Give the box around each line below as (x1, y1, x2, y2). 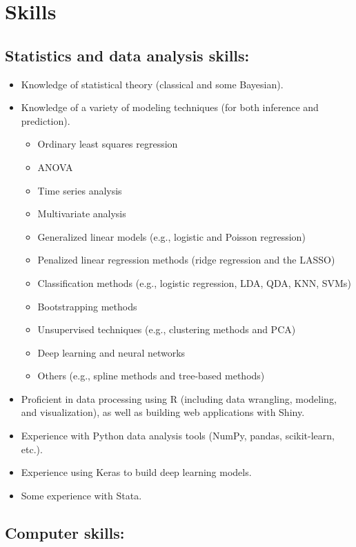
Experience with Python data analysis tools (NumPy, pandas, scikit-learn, (21, 428, 335, 443)
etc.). (21, 441, 43, 456)
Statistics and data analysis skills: (5, 44, 250, 66)
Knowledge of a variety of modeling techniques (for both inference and (21, 100, 319, 115)
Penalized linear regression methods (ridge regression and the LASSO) (37, 252, 335, 267)
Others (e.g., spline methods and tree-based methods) (37, 368, 265, 383)
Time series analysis (37, 183, 122, 197)
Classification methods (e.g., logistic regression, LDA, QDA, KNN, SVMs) (37, 275, 351, 290)
